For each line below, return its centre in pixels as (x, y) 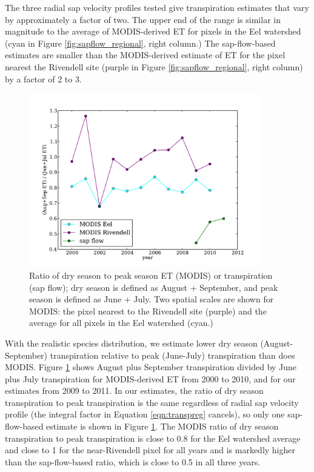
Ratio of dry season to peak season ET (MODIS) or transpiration (151, 275)
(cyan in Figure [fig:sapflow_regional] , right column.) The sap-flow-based (140, 43)
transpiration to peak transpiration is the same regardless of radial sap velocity (152, 402)
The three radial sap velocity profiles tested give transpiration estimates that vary (157, 7)
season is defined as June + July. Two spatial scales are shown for (152, 299)
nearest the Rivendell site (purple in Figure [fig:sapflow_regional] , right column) (154, 66)
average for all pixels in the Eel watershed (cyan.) (121, 323)
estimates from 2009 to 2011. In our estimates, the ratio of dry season (134, 391)
